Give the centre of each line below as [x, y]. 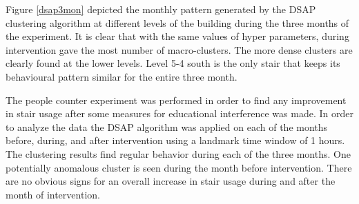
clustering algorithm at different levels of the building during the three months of [177, 22]
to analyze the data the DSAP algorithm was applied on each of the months [167, 126]
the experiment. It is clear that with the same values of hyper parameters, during [177, 36]
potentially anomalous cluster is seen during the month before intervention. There [179, 167]
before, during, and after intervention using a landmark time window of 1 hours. [175, 140]
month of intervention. [53, 194]
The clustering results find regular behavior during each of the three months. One [178, 153]
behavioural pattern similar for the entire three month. [122, 76]
